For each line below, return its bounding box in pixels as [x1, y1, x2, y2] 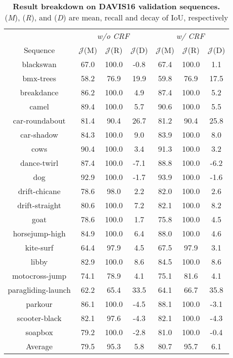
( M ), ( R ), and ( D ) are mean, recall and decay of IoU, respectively [4, 12, 228, 23]
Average [26, 340, 53, 352]
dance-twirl [20, 157, 58, 168]
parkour [26, 298, 53, 309]
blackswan [22, 58, 57, 70]
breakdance [20, 87, 59, 98]
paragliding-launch [8, 284, 71, 295]
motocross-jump [12, 270, 67, 281]
